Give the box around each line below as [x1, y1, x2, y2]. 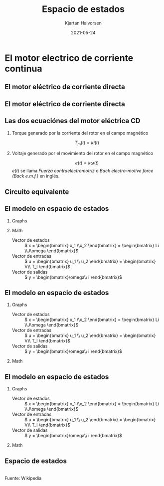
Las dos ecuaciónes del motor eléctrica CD [4, 117, 141, 125]
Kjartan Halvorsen [65, 20, 102, 26]
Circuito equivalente [4, 187, 69, 196]
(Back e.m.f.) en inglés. [11, 173, 60, 179]
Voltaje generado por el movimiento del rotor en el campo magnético [11, 151, 154, 157]
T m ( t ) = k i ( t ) [74, 140, 100, 147]
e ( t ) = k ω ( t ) [75, 160, 99, 166]
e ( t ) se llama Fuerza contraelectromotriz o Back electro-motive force [11, 168, 154, 174]
